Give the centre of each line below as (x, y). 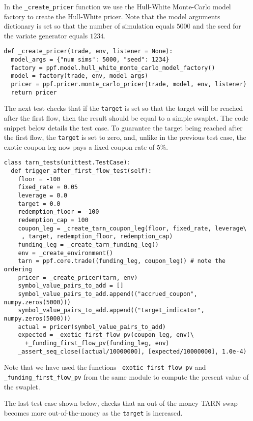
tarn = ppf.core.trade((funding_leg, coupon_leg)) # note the (122, 261)
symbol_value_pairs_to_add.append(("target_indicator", (111, 310)
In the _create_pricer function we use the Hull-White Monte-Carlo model (118, 6)
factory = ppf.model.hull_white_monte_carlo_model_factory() (113, 68)
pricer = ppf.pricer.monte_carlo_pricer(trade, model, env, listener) (129, 84)
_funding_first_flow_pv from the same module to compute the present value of (126, 376)
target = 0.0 (39, 204)
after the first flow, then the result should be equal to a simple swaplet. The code (126, 118)
